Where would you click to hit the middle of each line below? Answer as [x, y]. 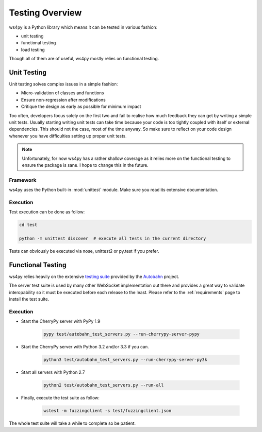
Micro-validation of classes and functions [63, 93]
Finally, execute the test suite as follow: [60, 398]
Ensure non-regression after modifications [64, 100]
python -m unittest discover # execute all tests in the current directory [113, 238]
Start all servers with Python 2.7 [53, 372]
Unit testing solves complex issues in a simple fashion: [64, 84]
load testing [33, 50]
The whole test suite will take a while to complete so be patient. [72, 423]
